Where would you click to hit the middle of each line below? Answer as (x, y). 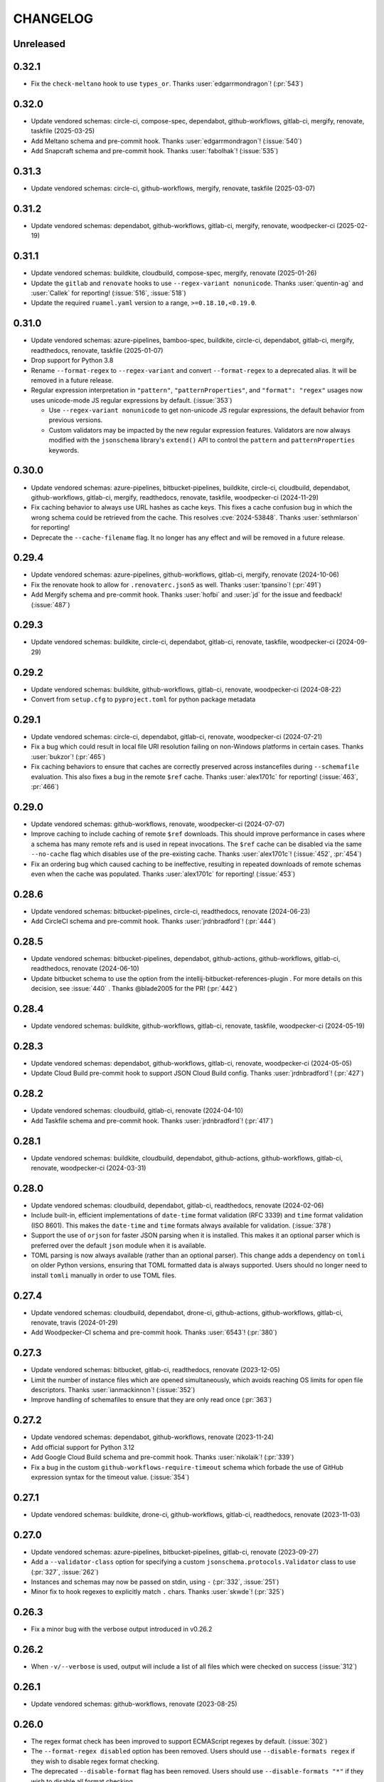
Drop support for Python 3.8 (72, 361)
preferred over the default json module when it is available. (118, 1245)
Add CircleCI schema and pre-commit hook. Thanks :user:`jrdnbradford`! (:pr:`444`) (154, 921)
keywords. (64, 450)
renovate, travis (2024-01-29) (75, 1323)
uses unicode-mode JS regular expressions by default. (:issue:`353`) (132, 400)
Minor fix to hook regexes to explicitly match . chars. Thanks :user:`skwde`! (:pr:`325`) (158, 1592)
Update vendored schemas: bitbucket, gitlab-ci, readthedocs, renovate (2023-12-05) (155, 1370)
